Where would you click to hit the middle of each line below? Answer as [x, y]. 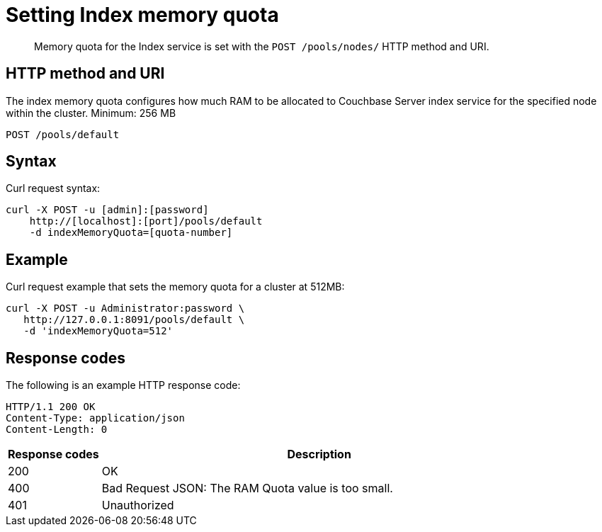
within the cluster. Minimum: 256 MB [91, 113]
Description [319, 454]
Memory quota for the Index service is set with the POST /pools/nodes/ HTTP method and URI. [262, 46]
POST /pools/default [63, 134]
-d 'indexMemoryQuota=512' [98, 331]
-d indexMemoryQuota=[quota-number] [131, 233]
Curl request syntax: [53, 188]
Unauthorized [138, 505]
